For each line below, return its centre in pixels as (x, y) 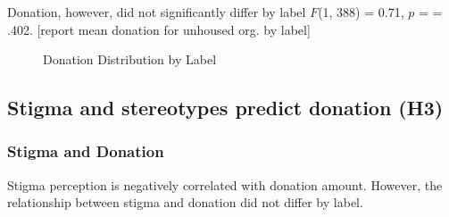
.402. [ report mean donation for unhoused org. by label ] (159, 29)
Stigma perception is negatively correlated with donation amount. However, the (225, 184)
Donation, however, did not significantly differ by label (157, 12)
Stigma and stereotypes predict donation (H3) (225, 108)
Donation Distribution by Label (130, 59)
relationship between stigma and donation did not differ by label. (185, 202)
